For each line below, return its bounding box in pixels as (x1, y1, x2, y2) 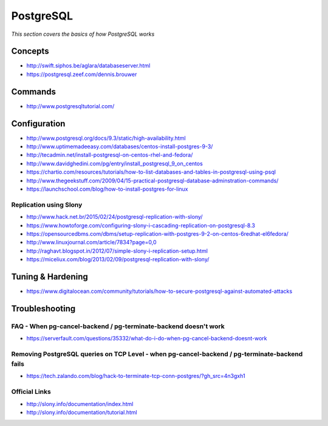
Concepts (11, 46, 49, 57)
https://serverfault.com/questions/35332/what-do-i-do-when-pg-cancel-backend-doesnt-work (26, 335, 267, 342)
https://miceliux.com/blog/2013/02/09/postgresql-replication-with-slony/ (26, 256, 210, 263)
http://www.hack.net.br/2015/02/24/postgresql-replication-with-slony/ (26, 213, 203, 221)
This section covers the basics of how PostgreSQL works (11, 30, 155, 38)
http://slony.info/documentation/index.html (26, 400, 134, 407)
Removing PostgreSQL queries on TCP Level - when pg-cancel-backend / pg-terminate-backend (11, 349, 303, 358)
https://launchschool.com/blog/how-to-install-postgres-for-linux (26, 185, 188, 193)
